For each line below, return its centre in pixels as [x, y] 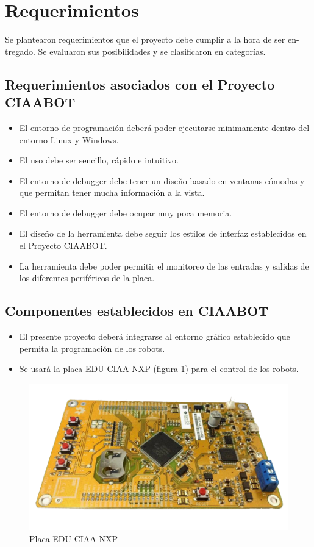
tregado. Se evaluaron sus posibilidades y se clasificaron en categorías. [135, 51]
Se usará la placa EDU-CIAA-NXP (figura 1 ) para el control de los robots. [159, 369]
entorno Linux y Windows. [69, 139]
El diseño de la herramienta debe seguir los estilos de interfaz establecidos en [163, 233]
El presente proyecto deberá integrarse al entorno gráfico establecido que [155, 336]
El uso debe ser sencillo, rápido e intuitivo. [99, 160]
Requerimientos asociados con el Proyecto [140, 84]
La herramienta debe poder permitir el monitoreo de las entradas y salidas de [164, 266]
